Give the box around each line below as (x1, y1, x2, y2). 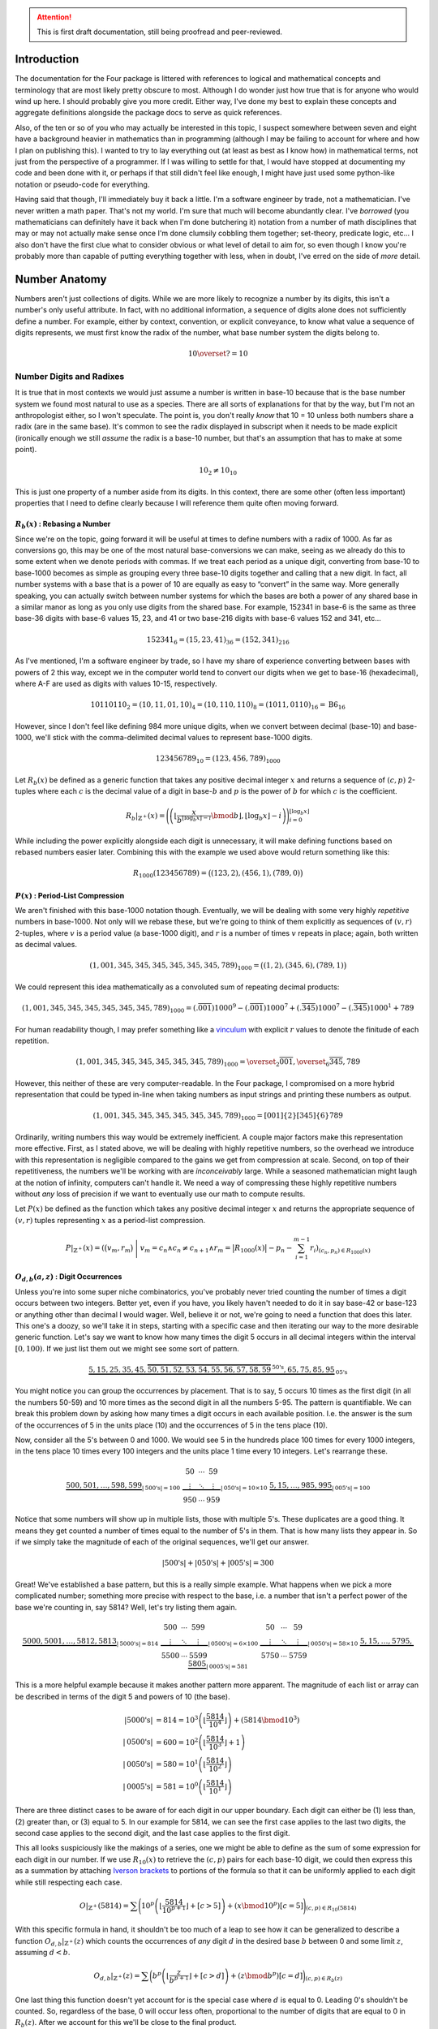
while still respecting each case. (15, 1877, 122, 1887)
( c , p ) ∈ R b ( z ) (305, 1975, 342, 1984)
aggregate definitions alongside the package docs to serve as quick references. (15, 108, 282, 118)
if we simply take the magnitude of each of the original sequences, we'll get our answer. (15, 1537, 310, 1547)
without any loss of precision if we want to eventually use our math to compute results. (15, 1189, 306, 1199)
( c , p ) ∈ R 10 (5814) (305, 1904, 357, 1913)
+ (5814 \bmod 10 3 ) (233, 1714, 300, 1725)
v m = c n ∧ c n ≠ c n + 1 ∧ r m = (140, 1243, 231, 1254)
